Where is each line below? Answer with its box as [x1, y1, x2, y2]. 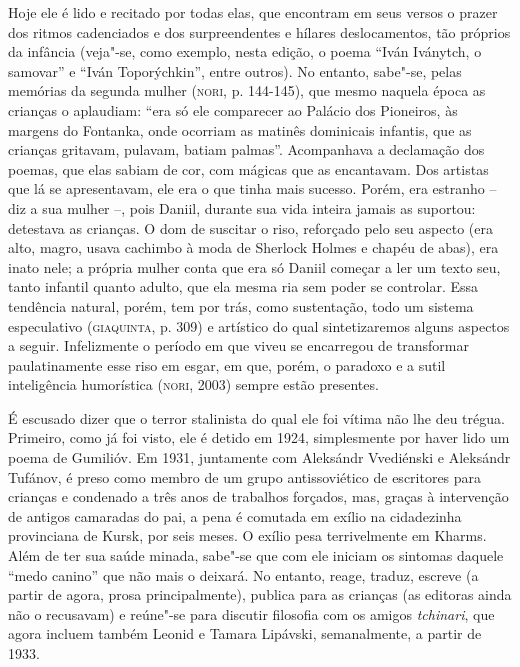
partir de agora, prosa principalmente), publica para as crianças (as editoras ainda [8, 584, 512, 605]
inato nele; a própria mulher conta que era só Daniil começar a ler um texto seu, [8, 256, 501, 277]
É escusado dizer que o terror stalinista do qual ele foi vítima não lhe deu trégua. [8, 407, 505, 428]
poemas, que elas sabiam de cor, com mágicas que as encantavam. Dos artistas [8, 158, 489, 179]
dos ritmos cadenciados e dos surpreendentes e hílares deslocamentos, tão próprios [8, 21, 511, 42]
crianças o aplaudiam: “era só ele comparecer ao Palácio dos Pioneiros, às [8, 99, 458, 120]
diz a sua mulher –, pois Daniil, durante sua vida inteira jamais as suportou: [8, 197, 476, 218]
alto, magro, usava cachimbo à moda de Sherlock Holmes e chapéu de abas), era [8, 237, 499, 258]
